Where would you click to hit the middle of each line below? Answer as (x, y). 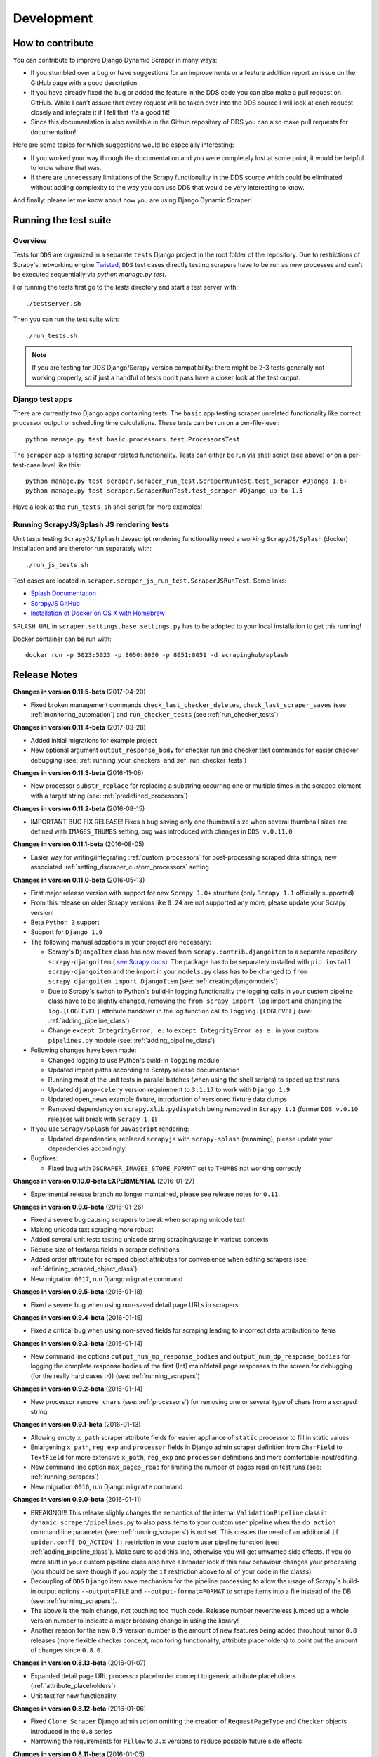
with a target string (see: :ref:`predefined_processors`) (109, 796)
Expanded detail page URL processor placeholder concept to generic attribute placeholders (163, 1675)
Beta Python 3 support (65, 922)
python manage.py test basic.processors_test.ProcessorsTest (133, 439)
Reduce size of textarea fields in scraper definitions (105, 1249)
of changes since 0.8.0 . (67, 1650)
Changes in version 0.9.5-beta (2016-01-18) (78, 1292)
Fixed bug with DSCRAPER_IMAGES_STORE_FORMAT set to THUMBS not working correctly (175, 1168)
